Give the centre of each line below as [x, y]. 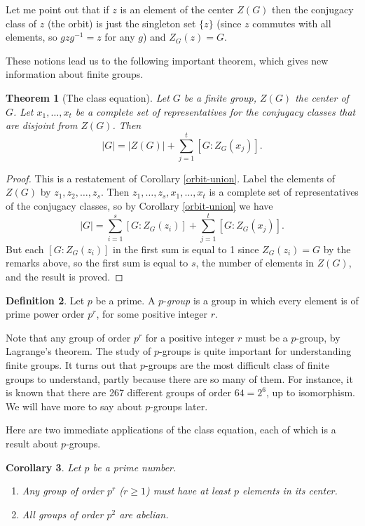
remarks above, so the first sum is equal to [97, 263]
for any [120, 37]
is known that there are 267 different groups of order [118, 392]
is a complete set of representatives [284, 192]
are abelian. [144, 514]
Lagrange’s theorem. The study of [78, 351]
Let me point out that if [57, 9]
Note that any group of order [68, 337]
